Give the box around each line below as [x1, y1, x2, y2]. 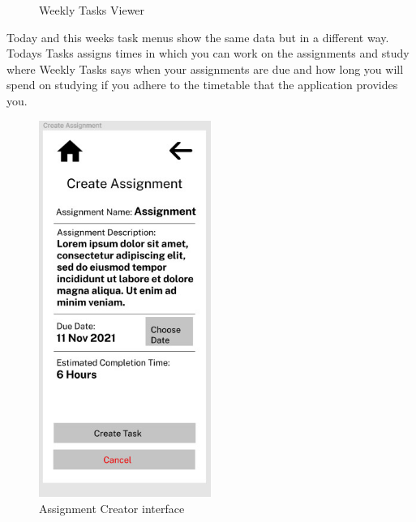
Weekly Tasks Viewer [39, 2, 145, 18]
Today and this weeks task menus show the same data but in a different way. [6, 28, 389, 45]
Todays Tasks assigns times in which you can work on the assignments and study [6, 45, 410, 62]
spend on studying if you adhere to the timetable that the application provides [6, 76, 398, 93]
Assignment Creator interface [39, 499, 185, 516]
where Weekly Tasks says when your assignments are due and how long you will [6, 60, 404, 77]
